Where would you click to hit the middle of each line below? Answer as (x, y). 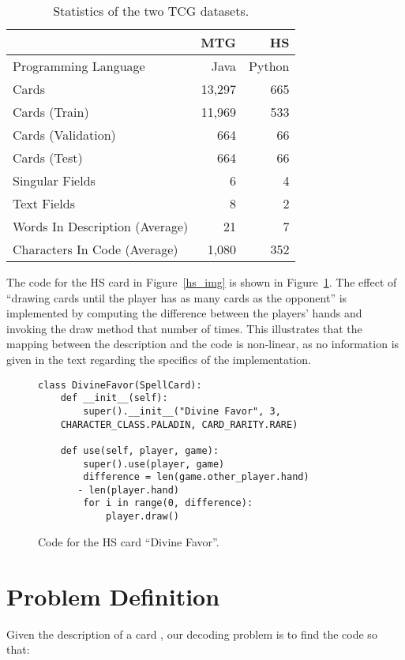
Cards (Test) (48, 157)
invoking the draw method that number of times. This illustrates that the (184, 328)
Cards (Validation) (64, 135)
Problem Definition (113, 596)
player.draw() (142, 517)
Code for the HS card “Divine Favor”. (129, 541)
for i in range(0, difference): (168, 503)
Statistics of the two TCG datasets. (151, 11)
